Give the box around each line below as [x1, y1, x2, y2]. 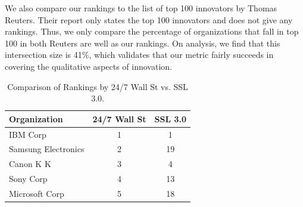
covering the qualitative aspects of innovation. [5, 60, 172, 72]
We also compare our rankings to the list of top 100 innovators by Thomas [5, 2, 277, 14]
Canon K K [9, 157, 51, 170]
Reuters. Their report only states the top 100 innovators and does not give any [5, 13, 293, 26]
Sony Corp [9, 172, 48, 185]
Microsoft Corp [9, 187, 64, 199]
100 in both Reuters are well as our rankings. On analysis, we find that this [5, 36, 280, 49]
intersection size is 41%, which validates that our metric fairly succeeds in [5, 48, 274, 61]
